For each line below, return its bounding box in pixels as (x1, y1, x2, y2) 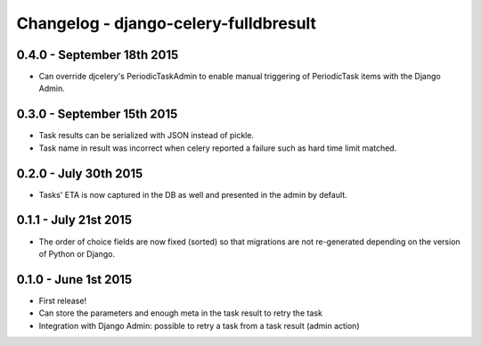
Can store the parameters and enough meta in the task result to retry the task (38, 308, 322, 318)
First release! (38, 295, 87, 306)
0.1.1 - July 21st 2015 (16, 212, 133, 227)
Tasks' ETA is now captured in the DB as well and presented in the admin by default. (38, 189, 347, 200)
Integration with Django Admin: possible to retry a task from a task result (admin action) (38, 320, 360, 331)
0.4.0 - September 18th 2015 (16, 47, 179, 62)
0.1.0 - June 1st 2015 (16, 272, 133, 287)
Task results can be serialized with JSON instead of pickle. (38, 130, 254, 141)
